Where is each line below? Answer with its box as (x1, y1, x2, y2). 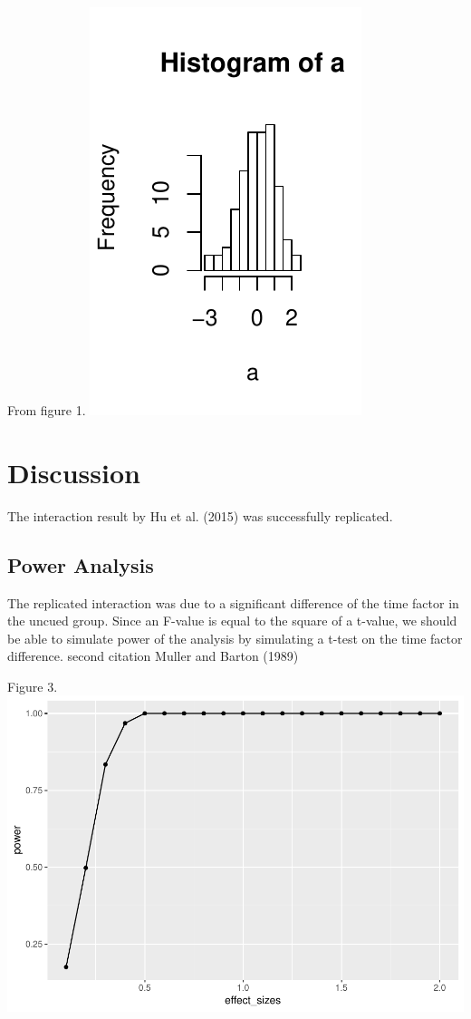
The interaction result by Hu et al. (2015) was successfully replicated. (7, 506, 393, 525)
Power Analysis (7, 550, 154, 578)
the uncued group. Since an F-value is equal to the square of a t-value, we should (7, 611, 457, 630)
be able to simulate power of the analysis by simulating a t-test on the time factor (7, 628, 463, 647)
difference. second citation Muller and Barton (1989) (7, 646, 299, 665)
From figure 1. (7, 401, 86, 419)
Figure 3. (7, 676, 58, 695)
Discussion (7, 453, 140, 490)
